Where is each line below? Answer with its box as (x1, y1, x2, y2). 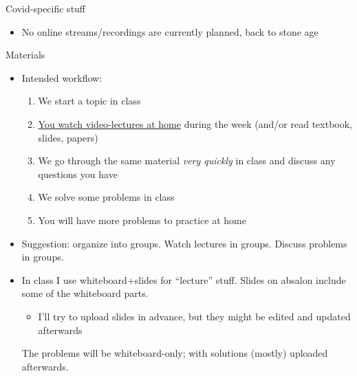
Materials (6, 47, 45, 62)
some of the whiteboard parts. (21, 286, 149, 300)
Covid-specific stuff (6, 1, 86, 15)
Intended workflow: (21, 70, 102, 85)
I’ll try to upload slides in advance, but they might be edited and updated (38, 309, 351, 323)
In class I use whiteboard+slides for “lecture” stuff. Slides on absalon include (21, 272, 346, 287)
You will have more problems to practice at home (38, 212, 246, 227)
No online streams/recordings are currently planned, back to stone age (21, 24, 318, 38)
